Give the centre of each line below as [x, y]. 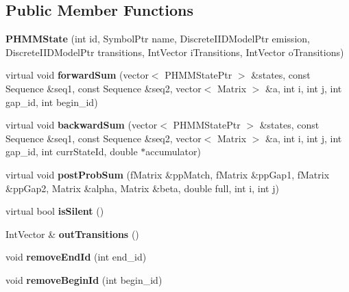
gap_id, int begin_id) [52, 102]
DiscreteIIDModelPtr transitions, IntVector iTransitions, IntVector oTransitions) [175, 52]
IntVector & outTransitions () [72, 234]
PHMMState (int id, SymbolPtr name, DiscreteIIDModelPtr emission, [158, 39]
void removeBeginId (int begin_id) [84, 279]
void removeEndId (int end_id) [76, 257]
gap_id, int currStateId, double [72, 151]
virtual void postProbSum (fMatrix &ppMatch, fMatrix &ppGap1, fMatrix [168, 174]
